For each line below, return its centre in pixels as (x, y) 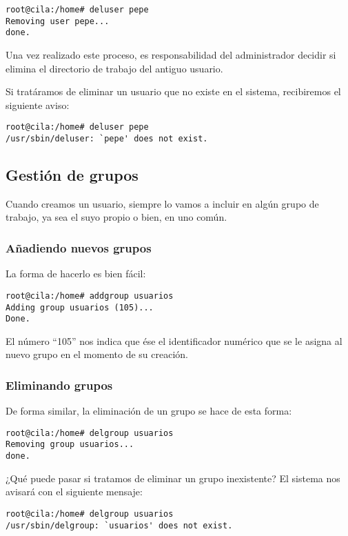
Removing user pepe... (58, 21)
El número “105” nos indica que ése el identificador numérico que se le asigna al (174, 340)
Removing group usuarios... (70, 445)
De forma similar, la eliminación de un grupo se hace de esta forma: (149, 411)
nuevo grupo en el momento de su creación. (97, 354)
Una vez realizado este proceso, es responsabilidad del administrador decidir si (171, 54)
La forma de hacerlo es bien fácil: (76, 274)
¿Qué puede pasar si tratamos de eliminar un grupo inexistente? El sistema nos (173, 478)
